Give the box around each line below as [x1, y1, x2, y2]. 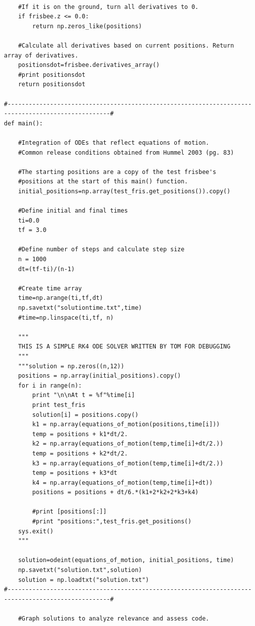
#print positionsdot [18, 71, 85, 78]
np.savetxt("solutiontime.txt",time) [18, 304, 142, 311]
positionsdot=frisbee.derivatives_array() [18, 61, 160, 69]
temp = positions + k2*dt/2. [32, 450, 128, 457]
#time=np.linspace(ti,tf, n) [18, 314, 114, 321]
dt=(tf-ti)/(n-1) [18, 265, 75, 273]
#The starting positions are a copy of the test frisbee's [18, 168, 216, 175]
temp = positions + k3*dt [32, 469, 118, 477]
